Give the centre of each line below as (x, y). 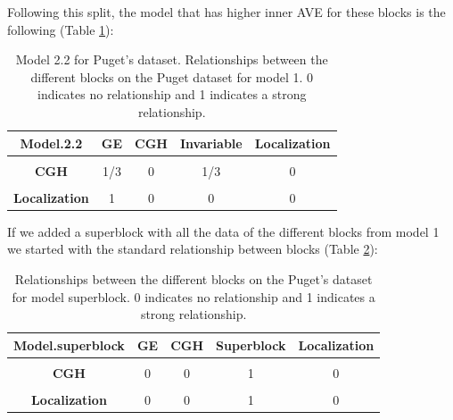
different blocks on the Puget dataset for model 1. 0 (172, 76)
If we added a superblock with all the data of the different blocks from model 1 (223, 231)
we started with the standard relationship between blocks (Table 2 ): (193, 249)
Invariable (211, 143)
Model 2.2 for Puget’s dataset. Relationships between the (172, 59)
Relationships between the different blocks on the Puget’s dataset (194, 279)
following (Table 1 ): (61, 29)
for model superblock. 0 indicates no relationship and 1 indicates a (194, 296)
